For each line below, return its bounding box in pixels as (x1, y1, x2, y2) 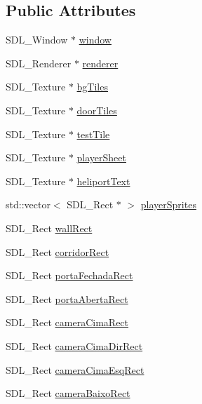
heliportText (76, 173, 130, 188)
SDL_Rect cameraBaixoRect (6, 386, 130, 400)
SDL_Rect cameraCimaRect (6, 315, 129, 330)
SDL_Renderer (6, 55, 72, 70)
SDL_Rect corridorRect (6, 244, 109, 259)
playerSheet (76, 150, 126, 165)
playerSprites (140, 197, 196, 212)
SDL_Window (6, 32, 68, 47)
